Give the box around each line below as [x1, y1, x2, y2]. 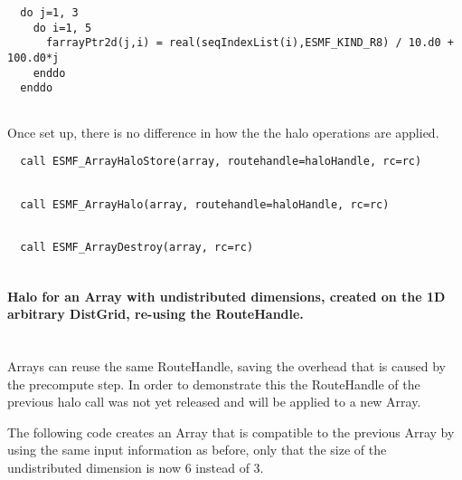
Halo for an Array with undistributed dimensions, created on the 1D [7, 286, 446, 305]
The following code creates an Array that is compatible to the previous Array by [7, 422, 455, 441]
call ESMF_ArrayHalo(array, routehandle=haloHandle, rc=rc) [20, 197, 390, 211]
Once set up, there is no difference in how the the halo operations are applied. [7, 122, 439, 141]
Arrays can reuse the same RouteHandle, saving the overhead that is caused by [7, 357, 446, 376]
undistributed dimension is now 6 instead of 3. [7, 458, 264, 477]
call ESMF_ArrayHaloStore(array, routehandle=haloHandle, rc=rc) [20, 155, 422, 168]
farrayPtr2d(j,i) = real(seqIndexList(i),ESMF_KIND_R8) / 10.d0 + [45, 36, 454, 50]
